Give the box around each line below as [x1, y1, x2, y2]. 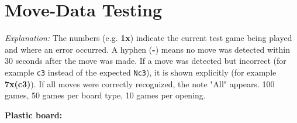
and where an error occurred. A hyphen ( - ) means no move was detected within [5, 43, 290, 55]
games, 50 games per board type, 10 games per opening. [5, 89, 206, 101]
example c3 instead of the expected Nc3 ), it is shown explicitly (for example [5, 66, 277, 78]
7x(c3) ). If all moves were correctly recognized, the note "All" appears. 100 [5, 77, 275, 90]
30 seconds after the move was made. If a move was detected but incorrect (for [5, 54, 286, 67]
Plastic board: [5, 108, 63, 121]
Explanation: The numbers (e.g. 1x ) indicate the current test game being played [5, 32, 292, 44]
